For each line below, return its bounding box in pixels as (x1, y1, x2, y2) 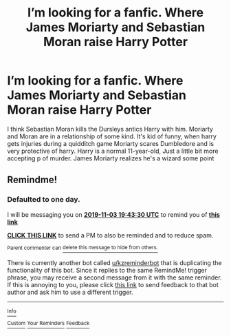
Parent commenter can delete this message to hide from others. (7, 244, 158, 251)
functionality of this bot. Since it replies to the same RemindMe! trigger (7, 266, 208, 275)
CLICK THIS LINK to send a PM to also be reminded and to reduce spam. (7, 231, 214, 239)
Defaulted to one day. (7, 195, 80, 204)
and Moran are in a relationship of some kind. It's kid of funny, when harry (7, 132, 217, 140)
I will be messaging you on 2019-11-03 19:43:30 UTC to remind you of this (7, 210, 220, 218)
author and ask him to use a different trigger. (7, 288, 133, 297)
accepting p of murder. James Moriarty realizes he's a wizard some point (7, 154, 214, 162)
